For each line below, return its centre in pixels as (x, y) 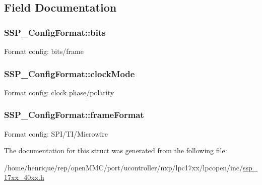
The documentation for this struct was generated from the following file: (116, 150)
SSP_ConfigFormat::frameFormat (74, 115)
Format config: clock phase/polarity (59, 92)
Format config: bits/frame (44, 51)
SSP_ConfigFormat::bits (55, 32)
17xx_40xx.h (24, 177)
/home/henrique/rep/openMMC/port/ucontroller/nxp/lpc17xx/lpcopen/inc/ (123, 167)
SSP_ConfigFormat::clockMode (70, 73)
